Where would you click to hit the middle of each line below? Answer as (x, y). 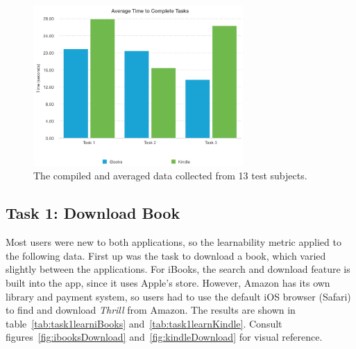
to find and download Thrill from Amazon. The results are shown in (151, 310)
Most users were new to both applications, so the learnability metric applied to (173, 242)
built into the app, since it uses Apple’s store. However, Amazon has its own (168, 282)
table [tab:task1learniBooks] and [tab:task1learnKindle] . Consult (144, 323)
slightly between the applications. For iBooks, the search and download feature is (178, 269)
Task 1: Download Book (93, 213)
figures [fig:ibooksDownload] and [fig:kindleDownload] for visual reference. (164, 337)
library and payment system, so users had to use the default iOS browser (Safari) (178, 296)
